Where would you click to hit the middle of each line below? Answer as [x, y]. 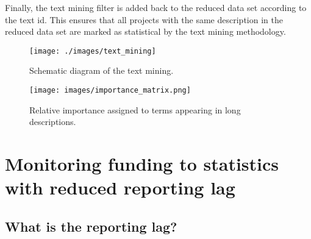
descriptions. [53, 122]
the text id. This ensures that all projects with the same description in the [144, 19]
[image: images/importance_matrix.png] [110, 91]
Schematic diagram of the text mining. [102, 70]
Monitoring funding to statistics [142, 164]
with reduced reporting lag [120, 187]
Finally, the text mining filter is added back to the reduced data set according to [156, 7]
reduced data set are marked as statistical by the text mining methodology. [145, 31]
